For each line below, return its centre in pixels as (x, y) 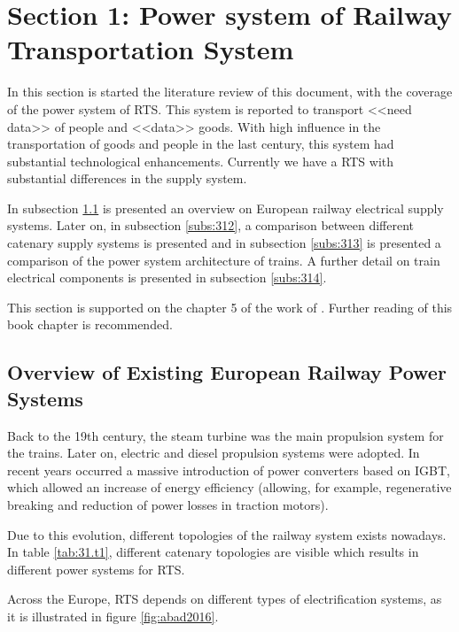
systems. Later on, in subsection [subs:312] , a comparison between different (211, 225)
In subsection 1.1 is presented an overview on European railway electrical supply (226, 208)
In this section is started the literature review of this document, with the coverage (230, 92)
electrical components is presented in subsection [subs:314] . (167, 277)
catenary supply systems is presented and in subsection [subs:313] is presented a (224, 243)
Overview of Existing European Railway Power (227, 372)
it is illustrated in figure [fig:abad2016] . (113, 616)
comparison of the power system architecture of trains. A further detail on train (224, 260)
